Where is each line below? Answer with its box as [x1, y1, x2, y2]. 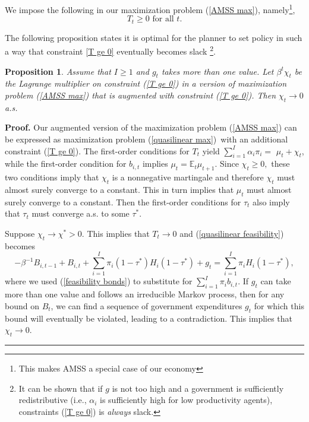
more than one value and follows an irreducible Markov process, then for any [5, 288, 285, 300]
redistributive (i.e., [18, 394, 87, 406]
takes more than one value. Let [161, 65, 274, 77]
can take [260, 275, 291, 287]
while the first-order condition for [5, 157, 127, 170]
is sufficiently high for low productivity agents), [100, 394, 273, 406]
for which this [254, 299, 304, 312]
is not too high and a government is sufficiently [112, 382, 284, 394]
